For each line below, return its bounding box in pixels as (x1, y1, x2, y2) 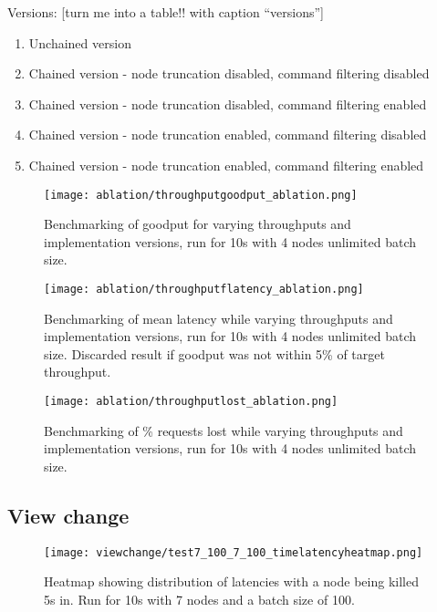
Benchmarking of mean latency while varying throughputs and (44, 308, 393, 327)
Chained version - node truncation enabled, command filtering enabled (28, 155, 424, 174)
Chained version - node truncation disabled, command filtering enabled (28, 94, 427, 113)
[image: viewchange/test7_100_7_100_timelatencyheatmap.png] (44, 545, 423, 559)
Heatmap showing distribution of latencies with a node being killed (44, 572, 419, 591)
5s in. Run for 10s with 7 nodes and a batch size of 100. (44, 589, 355, 608)
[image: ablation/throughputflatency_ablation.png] (44, 283, 364, 296)
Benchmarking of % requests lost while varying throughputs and (44, 420, 403, 440)
